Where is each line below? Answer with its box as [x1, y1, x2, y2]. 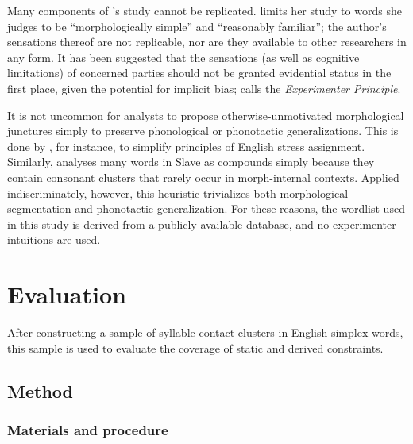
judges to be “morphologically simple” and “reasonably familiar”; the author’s [7, 17, 387, 34]
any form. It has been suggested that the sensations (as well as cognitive [7, 48, 360, 65]
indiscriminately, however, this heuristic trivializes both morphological [7, 184, 349, 201]
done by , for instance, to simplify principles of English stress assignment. [7, 137, 365, 154]
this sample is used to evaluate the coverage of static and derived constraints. [7, 339, 384, 356]
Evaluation [7, 278, 126, 311]
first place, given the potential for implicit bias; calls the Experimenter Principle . [7, 79, 401, 96]
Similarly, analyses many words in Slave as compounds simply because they [7, 153, 375, 170]
